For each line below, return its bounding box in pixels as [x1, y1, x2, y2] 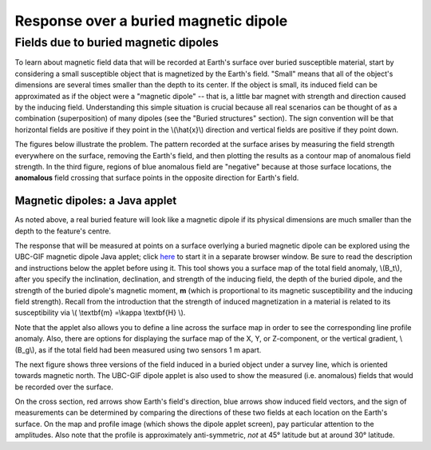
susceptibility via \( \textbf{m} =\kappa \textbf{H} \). [14, 308, 186, 317]
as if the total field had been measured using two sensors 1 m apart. [38, 344, 262, 355]
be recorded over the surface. [14, 382, 113, 392]
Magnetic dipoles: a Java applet [14, 194, 177, 208]
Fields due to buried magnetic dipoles [14, 35, 219, 50]
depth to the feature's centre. [14, 226, 112, 236]
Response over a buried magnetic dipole [14, 12, 288, 30]
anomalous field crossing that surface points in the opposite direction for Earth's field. [14, 173, 299, 183]
